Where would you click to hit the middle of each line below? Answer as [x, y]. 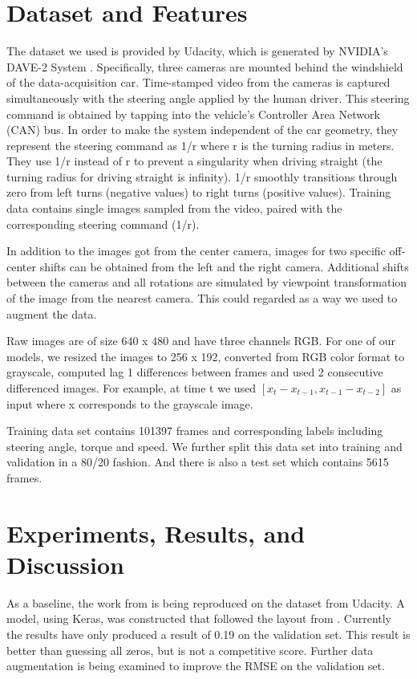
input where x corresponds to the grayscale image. [130, 403]
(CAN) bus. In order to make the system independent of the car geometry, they [202, 130]
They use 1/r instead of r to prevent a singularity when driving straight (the [194, 161]
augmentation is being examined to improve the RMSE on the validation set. [196, 666]
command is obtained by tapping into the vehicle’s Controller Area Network [193, 114]
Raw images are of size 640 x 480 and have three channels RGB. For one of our [201, 341]
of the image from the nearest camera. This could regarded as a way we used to [202, 298]
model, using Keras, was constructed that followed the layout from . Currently [199, 618]
